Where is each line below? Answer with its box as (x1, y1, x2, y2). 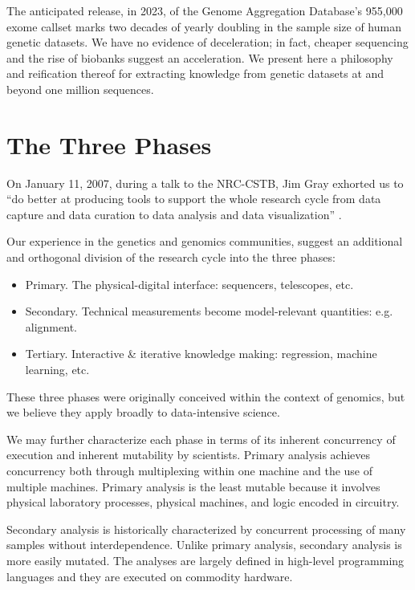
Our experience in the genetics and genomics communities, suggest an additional (6, 233, 403, 250)
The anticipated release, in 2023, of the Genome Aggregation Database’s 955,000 (6, 2, 403, 18)
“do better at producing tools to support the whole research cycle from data (6, 190, 381, 207)
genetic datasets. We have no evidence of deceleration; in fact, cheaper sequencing (6, 34, 409, 51)
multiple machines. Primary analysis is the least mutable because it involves (6, 478, 380, 494)
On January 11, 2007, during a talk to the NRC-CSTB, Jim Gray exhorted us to (6, 174, 404, 191)
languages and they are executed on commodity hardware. (6, 568, 293, 584)
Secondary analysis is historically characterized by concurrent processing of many (6, 520, 406, 537)
